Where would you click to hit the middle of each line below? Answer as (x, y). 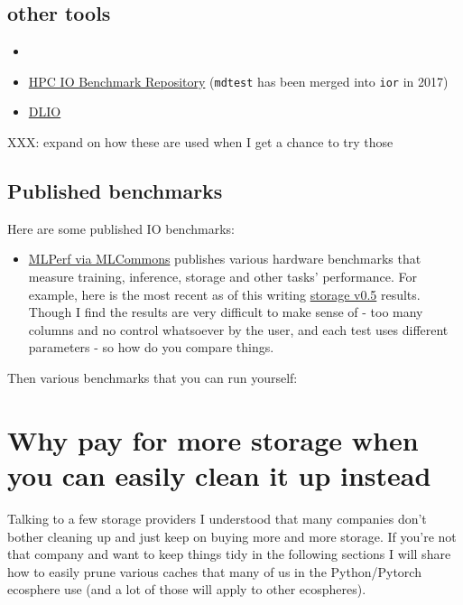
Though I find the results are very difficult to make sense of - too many (226, 312)
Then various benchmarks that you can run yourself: (153, 377)
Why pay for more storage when (213, 439)
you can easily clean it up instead (219, 475)
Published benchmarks (115, 191)
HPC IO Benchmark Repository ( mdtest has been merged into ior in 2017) (238, 81)
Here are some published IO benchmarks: (121, 228)
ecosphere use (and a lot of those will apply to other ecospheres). (187, 589)
